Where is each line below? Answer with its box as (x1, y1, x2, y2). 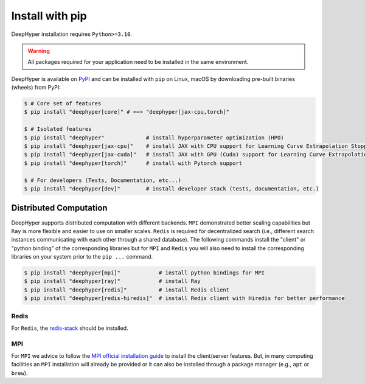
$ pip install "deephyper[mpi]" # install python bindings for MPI (24, 270, 265, 276)
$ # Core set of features (24, 100, 102, 107)
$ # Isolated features (24, 125, 92, 133)
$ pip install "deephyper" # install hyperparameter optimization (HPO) (24, 134, 284, 141)
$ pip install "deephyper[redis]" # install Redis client (24, 286, 230, 293)
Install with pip (11, 9, 88, 23)
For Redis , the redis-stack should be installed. (11, 324, 128, 332)
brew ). (11, 369, 28, 377)
